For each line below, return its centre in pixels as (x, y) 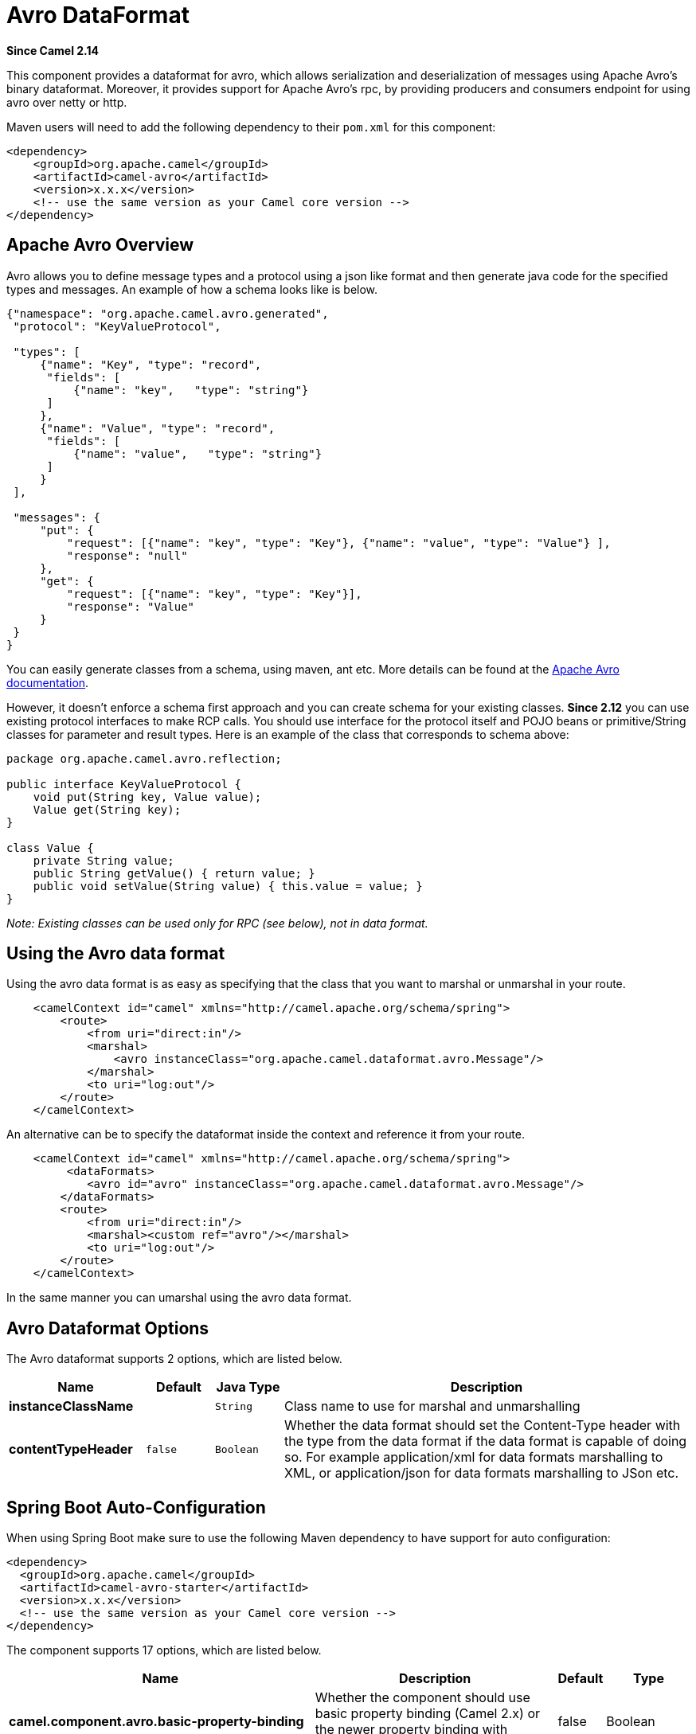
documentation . (48, 682)
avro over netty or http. (67, 102)
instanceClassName (71, 1406)
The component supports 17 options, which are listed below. (164, 1650)
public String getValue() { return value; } (174, 873)
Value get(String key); (107, 809)
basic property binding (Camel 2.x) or (428, 1714)
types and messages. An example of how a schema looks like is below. (192, 289)
